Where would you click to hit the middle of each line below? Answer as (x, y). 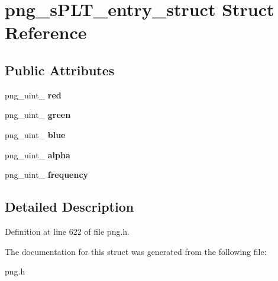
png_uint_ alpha (38, 154)
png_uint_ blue (35, 134)
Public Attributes (60, 70)
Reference (46, 32)
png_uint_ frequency (47, 175)
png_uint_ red (33, 95)
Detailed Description (69, 207)
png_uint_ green (38, 115)
